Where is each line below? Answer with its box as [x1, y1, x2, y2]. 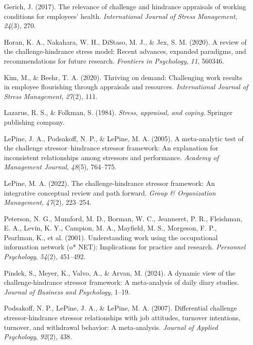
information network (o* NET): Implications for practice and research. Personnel [4, 242, 246, 252]
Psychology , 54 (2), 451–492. [4, 251, 86, 262]
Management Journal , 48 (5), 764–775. [4, 162, 117, 172]
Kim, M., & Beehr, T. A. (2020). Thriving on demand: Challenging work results [4, 72, 242, 82]
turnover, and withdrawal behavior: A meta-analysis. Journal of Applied [4, 322, 218, 332]
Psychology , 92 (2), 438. [4, 331, 72, 342]
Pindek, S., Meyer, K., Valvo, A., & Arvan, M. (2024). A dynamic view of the [4, 267, 236, 278]
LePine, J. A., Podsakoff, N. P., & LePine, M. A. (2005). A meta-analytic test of [4, 133, 244, 143]
